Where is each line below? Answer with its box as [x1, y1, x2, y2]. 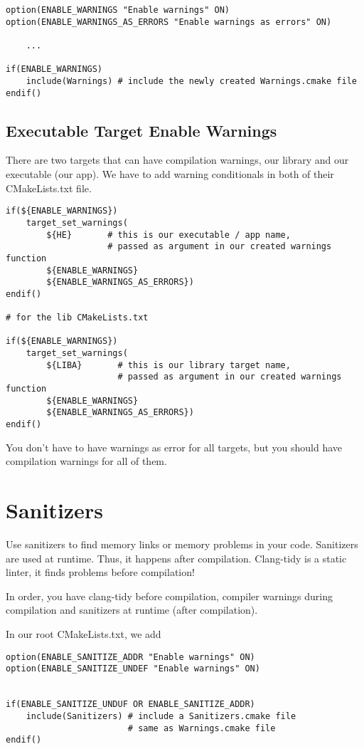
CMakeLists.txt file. [6, 180, 92, 195]
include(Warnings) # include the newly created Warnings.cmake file [26, 75, 357, 86]
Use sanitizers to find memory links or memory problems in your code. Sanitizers [6, 537, 358, 552]
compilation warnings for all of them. [6, 454, 167, 468]
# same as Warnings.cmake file [127, 723, 276, 733]
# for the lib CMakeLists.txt [6, 313, 149, 323]
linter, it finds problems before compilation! [6, 565, 195, 580]
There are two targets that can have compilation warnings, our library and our [6, 152, 349, 167]
